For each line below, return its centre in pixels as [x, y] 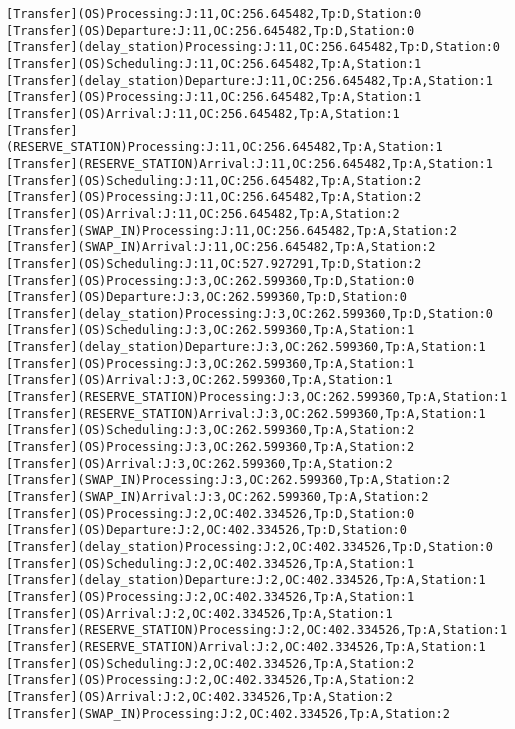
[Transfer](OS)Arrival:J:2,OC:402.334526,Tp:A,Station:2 [199, 696]
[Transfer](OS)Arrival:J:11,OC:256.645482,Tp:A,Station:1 [203, 113]
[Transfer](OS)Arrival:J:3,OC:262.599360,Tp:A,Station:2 [199, 463]
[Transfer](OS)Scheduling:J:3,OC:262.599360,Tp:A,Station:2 [210, 430]
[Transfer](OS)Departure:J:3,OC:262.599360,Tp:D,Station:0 [206, 297]
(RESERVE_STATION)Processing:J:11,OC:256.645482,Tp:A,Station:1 [224, 147]
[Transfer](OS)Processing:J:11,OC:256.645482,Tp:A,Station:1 [214, 97]
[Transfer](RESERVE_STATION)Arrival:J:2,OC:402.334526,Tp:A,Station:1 [246, 646]
